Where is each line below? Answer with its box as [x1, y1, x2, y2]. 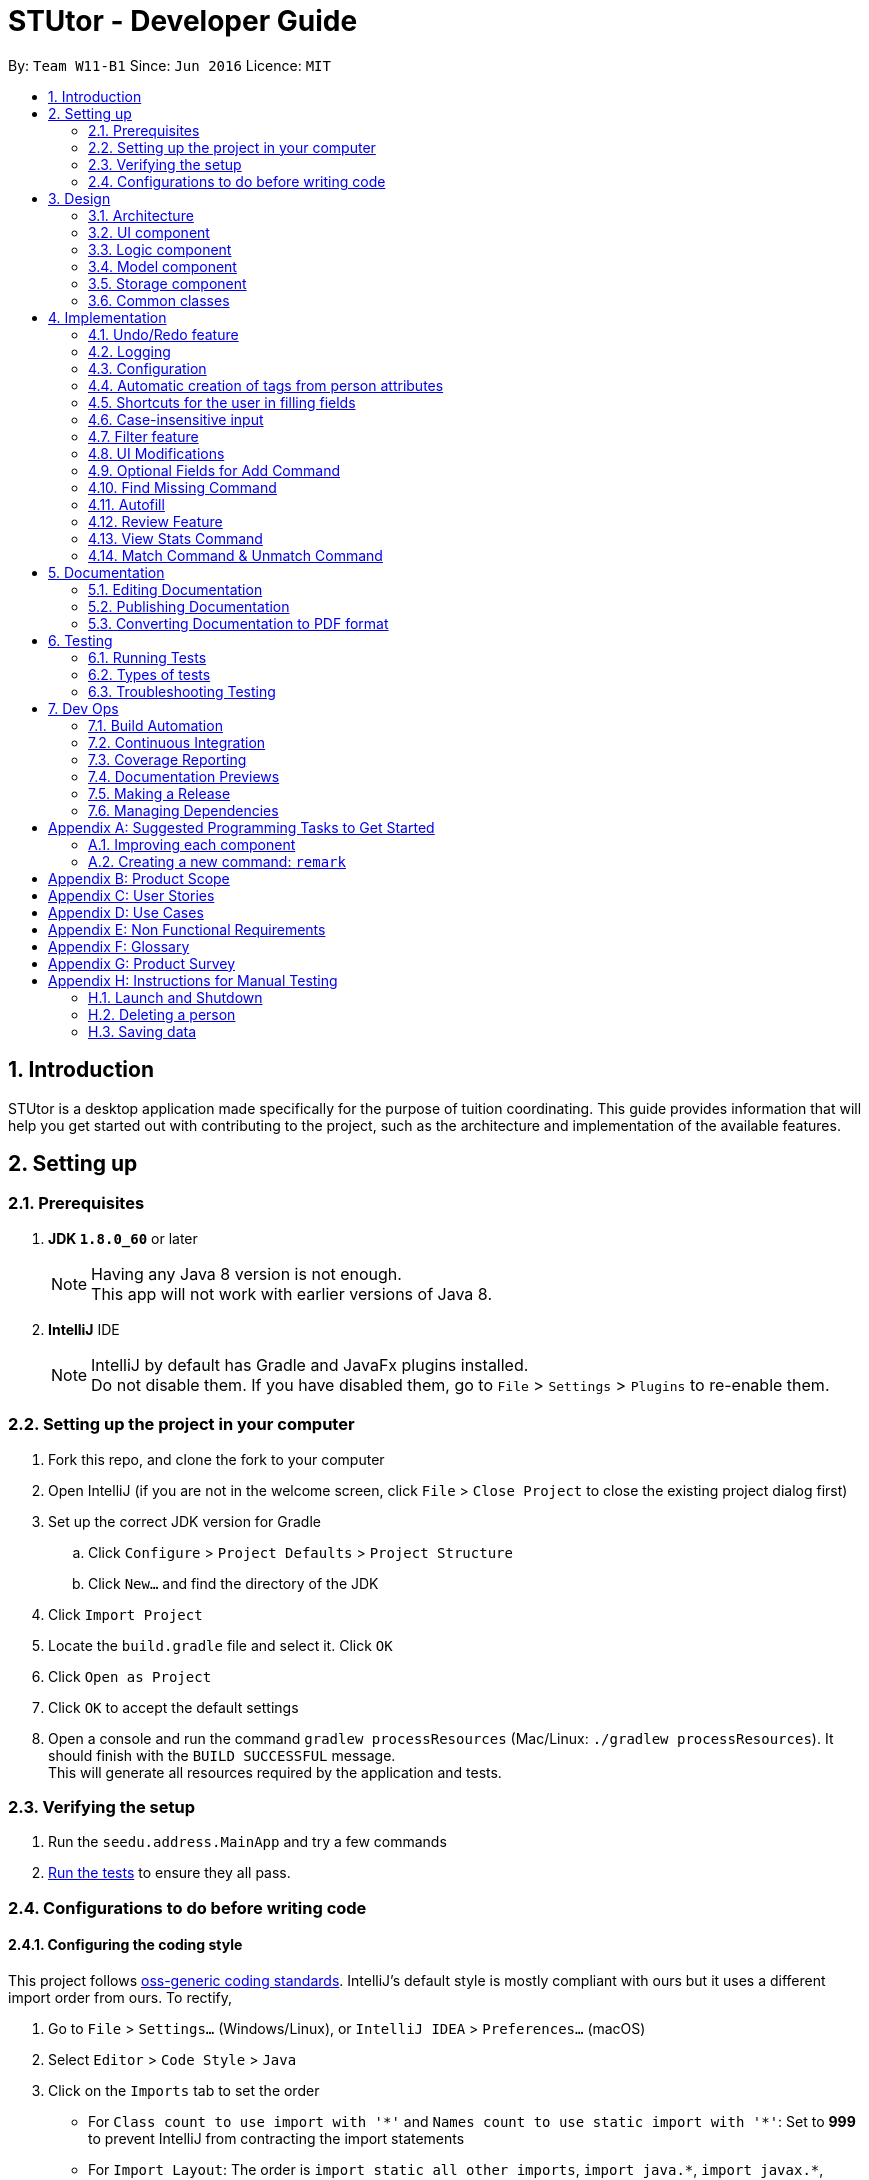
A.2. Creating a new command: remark [88, 852, 346, 870]
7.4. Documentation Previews [88, 767, 280, 785]
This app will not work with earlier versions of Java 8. [91, 1283, 492, 1304]
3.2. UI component [88, 223, 210, 241]
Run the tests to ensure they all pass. [48, 1864, 291, 1882]
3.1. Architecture [88, 206, 194, 224]
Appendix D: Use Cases [48, 903, 204, 921]
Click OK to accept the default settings [48, 1698, 299, 1716]
